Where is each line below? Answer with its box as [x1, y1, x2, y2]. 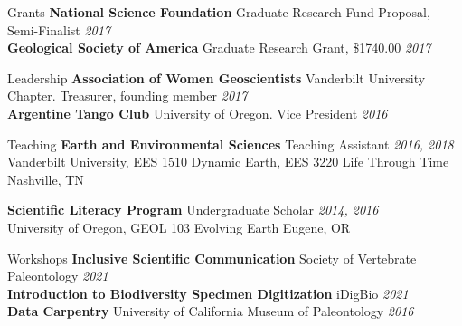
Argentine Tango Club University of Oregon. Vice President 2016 [7, 103, 388, 122]
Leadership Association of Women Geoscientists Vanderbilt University [7, 68, 426, 87]
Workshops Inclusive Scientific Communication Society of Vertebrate [7, 248, 417, 267]
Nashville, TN [7, 169, 84, 188]
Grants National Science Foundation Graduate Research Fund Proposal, [7, 3, 430, 21]
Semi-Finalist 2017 [7, 20, 111, 39]
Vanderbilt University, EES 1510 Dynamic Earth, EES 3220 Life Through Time [7, 152, 449, 171]
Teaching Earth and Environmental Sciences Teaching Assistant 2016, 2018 [7, 134, 454, 153]
